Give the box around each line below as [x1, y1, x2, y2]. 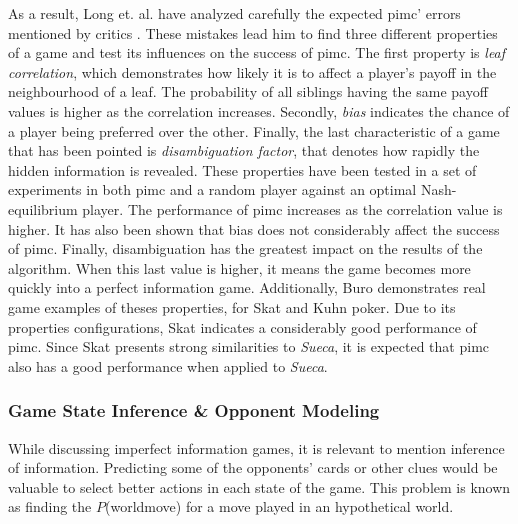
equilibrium [8, 198, 78, 219]
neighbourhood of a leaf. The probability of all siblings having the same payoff [8, 81, 488, 102]
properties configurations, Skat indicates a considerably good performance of [8, 316, 477, 337]
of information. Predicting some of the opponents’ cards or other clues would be [8, 457, 498, 478]
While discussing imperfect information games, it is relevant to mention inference [8, 437, 505, 458]
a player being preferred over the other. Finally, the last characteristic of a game [8, 120, 500, 141]
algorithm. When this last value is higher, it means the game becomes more [8, 257, 471, 278]
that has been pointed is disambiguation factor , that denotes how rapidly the [8, 140, 480, 161]
